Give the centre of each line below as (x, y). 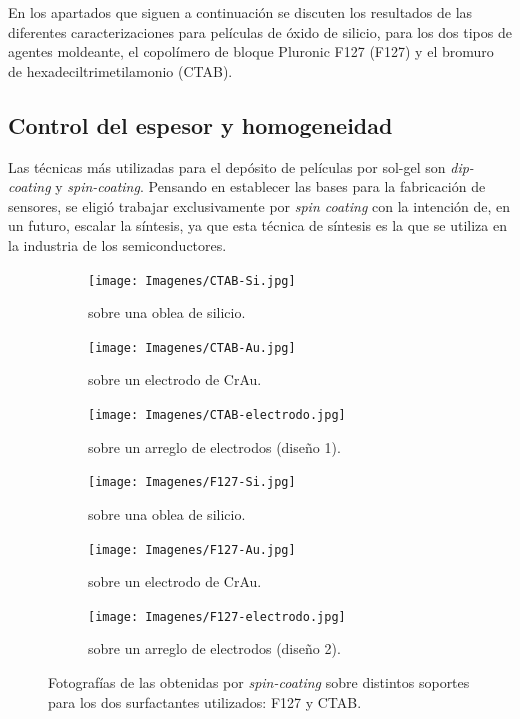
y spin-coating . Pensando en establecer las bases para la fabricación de (270, 186)
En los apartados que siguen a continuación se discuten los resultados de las (240, 12)
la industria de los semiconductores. (117, 244)
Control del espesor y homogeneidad (200, 124)
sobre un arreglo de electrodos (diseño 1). (214, 446)
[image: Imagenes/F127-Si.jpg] (192, 482)
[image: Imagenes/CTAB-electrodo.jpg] (217, 415)
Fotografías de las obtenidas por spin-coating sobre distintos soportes (259, 682)
